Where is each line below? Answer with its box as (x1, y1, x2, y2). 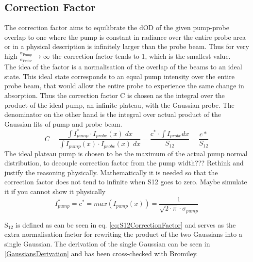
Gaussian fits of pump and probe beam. (4, 118, 122, 129)
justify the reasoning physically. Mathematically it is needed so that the (4, 167, 218, 177)
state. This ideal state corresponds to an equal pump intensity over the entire (4, 71, 235, 81)
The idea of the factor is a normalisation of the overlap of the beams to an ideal (4, 62, 242, 72)
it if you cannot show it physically (4, 186, 106, 196)
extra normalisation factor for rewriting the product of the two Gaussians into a (4, 229, 242, 239)
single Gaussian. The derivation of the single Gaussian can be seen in (4, 238, 210, 248)
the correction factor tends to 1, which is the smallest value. (52, 50, 231, 61)
